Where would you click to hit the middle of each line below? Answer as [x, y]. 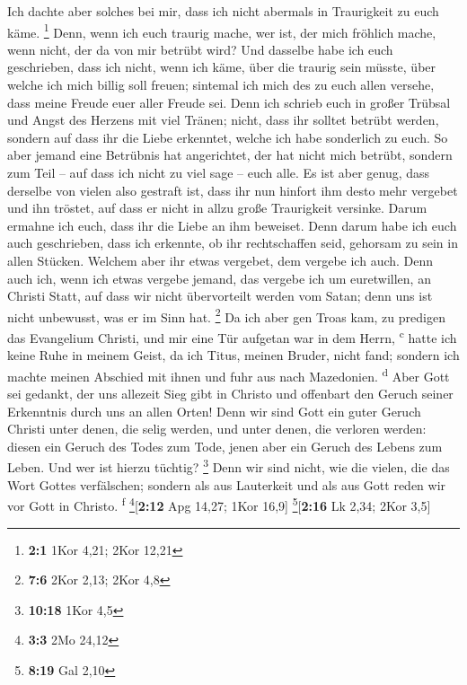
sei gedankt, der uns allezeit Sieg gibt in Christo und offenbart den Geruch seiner [230, 394]
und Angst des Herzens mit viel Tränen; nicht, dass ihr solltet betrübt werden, [223, 120]
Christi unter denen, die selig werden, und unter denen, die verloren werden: [217, 429]
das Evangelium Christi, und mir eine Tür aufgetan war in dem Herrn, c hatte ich [232, 336]
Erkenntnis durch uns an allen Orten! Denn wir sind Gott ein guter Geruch [214, 411]
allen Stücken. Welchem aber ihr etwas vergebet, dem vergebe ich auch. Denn [220, 260]
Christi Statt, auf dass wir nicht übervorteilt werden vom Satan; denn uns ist [220, 296]
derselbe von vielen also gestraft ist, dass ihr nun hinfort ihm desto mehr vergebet [233, 190]
